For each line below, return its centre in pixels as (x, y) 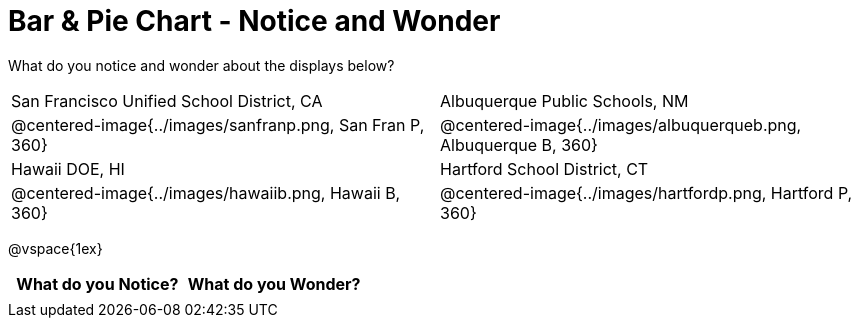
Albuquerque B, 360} (519, 144)
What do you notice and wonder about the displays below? (201, 65)
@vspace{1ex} (55, 248)
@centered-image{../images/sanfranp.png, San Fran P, (218, 124)
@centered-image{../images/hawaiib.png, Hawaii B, (206, 192)
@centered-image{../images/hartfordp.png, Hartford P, (646, 192)
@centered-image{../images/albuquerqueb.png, (621, 124)
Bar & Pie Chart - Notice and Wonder (254, 21)
